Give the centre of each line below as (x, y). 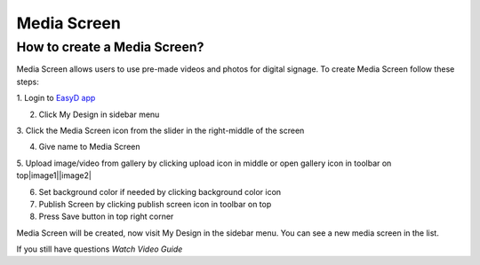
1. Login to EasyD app (56, 98)
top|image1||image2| (54, 175)
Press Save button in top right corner (106, 216)
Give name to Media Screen (89, 147)
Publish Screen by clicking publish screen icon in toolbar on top (155, 204)
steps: (28, 82)
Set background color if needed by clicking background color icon (160, 191)
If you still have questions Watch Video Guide (100, 249)
